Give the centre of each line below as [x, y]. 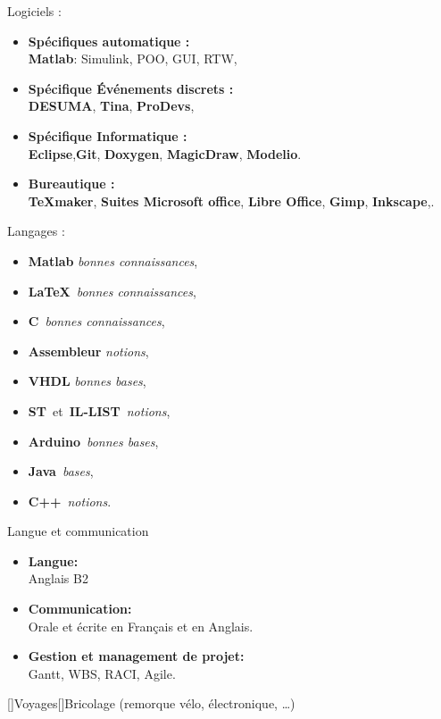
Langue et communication [78, 531]
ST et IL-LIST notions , [99, 410]
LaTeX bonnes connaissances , [112, 291]
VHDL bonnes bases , [87, 381]
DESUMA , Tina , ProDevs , [111, 106]
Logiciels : [34, 11]
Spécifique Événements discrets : [131, 88]
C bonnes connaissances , [96, 321]
